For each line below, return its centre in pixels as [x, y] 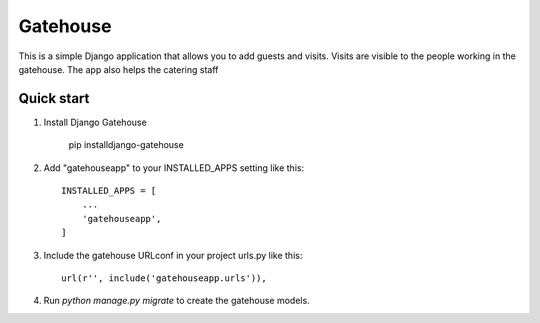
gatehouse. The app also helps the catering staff [118, 69]
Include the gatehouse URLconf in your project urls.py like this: [173, 255]
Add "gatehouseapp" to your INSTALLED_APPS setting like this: [174, 167]
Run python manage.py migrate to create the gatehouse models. [176, 301]
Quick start [54, 98]
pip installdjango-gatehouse [126, 145]
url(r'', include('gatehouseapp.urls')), [164, 278]
